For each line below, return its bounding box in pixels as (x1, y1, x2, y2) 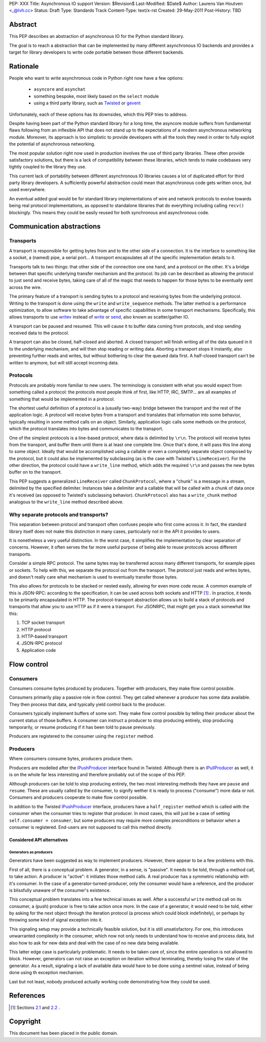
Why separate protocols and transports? (9, 511, 108, 518)
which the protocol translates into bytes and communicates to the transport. (9, 426, 164, 432)
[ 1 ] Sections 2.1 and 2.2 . (10, 1005, 60, 1010)
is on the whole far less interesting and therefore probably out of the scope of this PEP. (9, 772, 186, 778)
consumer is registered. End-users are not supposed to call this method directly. (9, 824, 172, 830)
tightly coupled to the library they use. (9, 164, 86, 170)
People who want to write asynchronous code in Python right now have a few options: (9, 75, 184, 81)
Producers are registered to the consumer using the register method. (9, 733, 155, 739)
